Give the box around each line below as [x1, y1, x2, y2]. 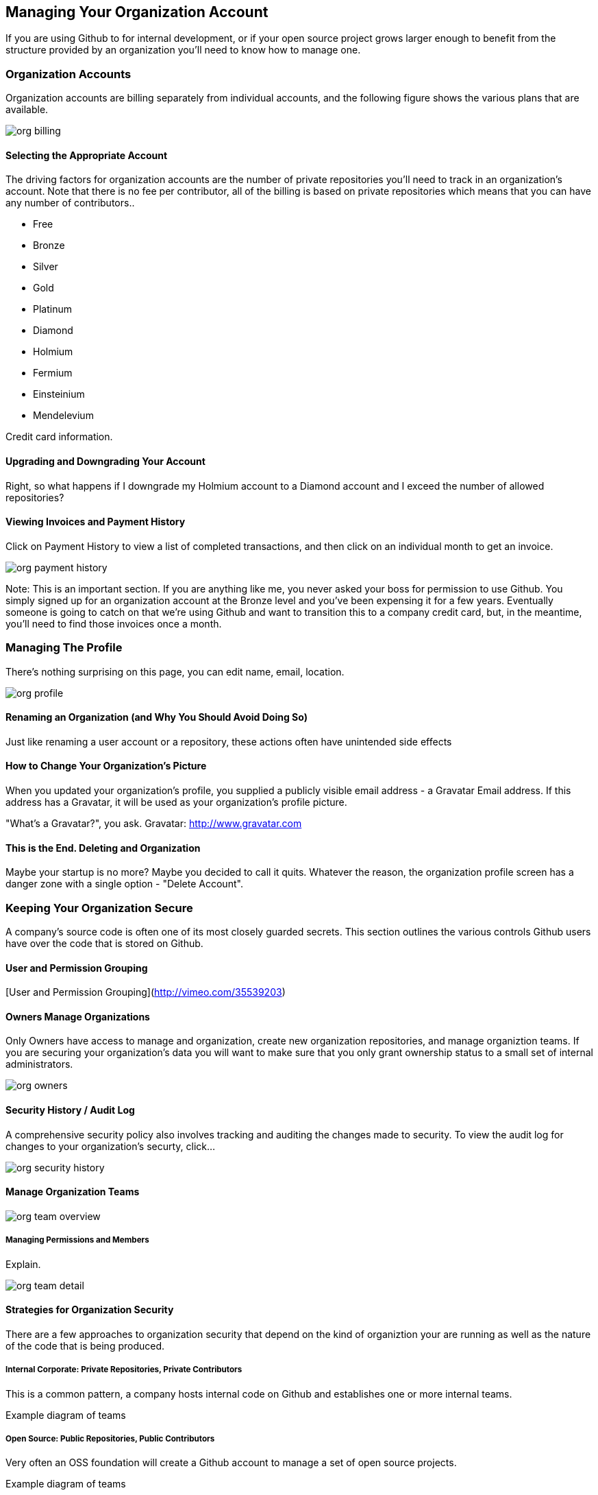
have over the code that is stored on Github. [5, 937, 203, 949]
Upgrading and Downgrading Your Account [5, 455, 205, 467]
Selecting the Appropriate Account [5, 149, 168, 161]
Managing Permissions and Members [5, 1235, 149, 1245]
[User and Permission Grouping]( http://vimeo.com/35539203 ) [5, 986, 286, 998]
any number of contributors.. [5, 197, 135, 209]
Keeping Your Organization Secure [5, 900, 193, 915]
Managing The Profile [5, 641, 123, 655]
